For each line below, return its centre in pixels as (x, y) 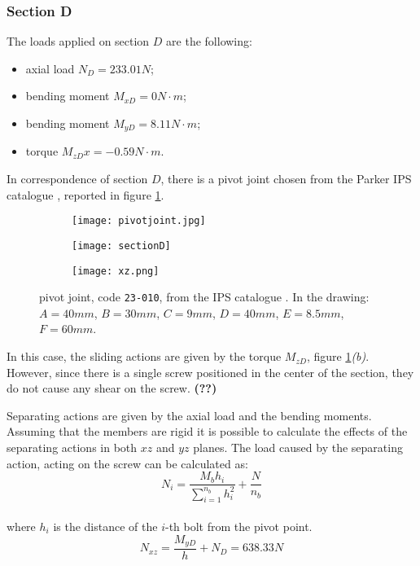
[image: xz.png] (116, 271)
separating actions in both (72, 448)
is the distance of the (105, 526)
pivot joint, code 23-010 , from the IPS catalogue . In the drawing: (204, 297)
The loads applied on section (78, 41)
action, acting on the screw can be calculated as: (127, 463)
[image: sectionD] (121, 246)
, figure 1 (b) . (338, 356)
